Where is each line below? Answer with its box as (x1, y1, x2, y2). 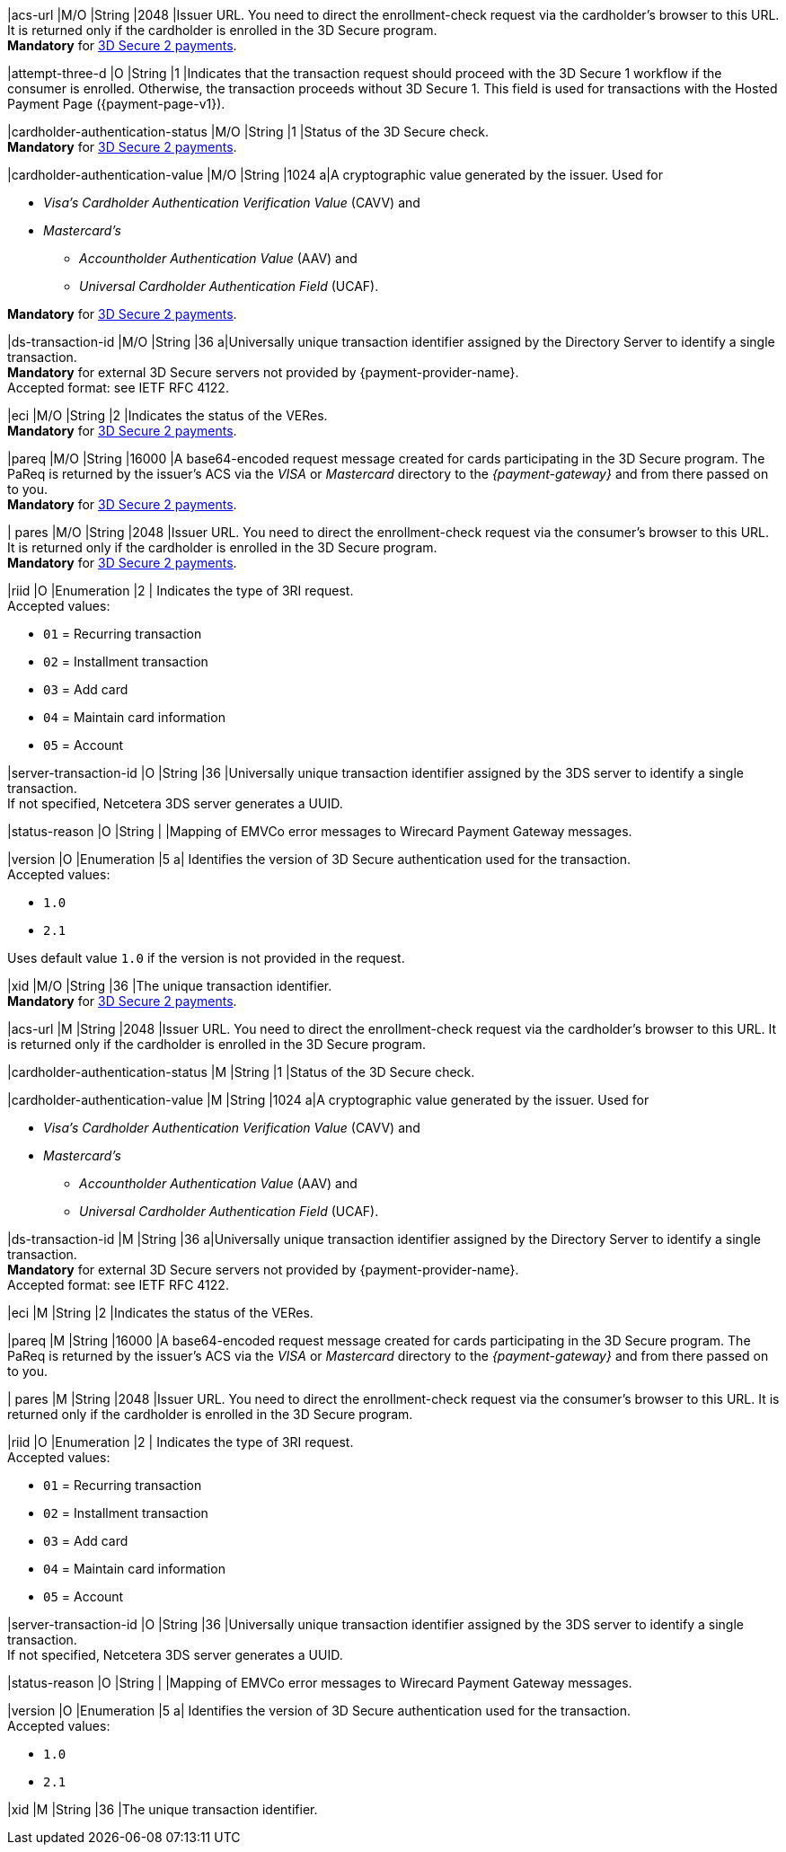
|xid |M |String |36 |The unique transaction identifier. (7, 1802, 318, 1817)
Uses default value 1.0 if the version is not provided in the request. (7, 950, 405, 966)
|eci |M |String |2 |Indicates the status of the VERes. (7, 1305, 314, 1320)
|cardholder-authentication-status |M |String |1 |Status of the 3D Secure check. (7, 1064, 475, 1080)
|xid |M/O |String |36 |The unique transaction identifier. (7, 978, 332, 993)
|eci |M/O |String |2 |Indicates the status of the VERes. (7, 408, 328, 423)
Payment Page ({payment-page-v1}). (7, 96, 225, 111)
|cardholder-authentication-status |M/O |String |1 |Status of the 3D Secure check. (7, 124, 490, 139)
